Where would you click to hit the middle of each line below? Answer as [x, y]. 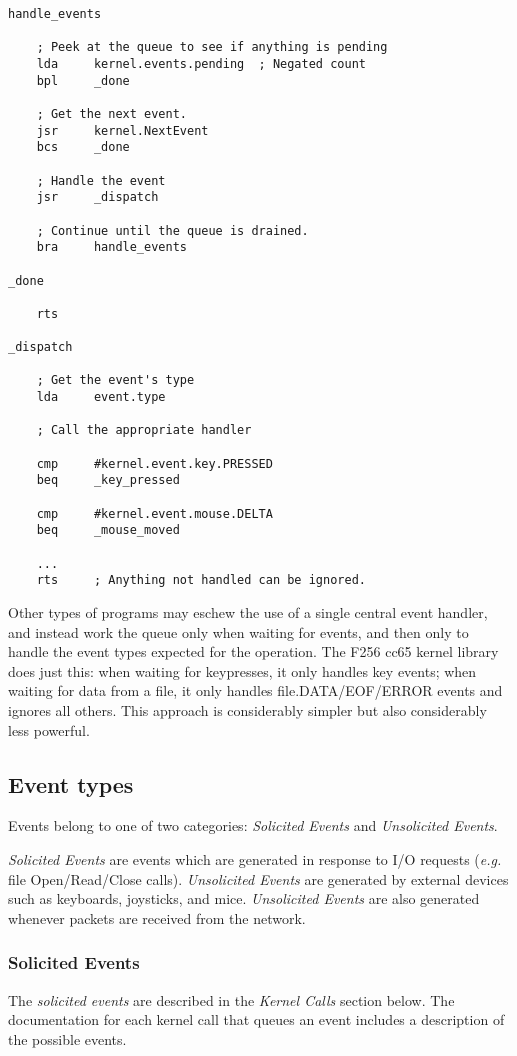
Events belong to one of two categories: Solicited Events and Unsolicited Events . [253, 825]
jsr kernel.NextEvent [122, 130]
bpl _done [83, 80]
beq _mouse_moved [108, 530]
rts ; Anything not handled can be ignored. [201, 580]
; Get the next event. [111, 113]
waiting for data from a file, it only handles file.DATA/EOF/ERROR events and [255, 690]
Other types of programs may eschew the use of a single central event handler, [248, 611]
